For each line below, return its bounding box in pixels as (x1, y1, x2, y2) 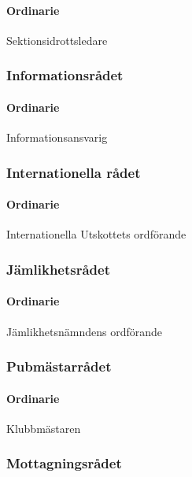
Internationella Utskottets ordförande (6, 226, 186, 242)
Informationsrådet (6, 65, 124, 85)
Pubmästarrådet (6, 357, 112, 376)
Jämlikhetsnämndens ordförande (6, 323, 163, 339)
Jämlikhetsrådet (6, 259, 111, 279)
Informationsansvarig (6, 129, 108, 146)
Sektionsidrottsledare (6, 31, 108, 48)
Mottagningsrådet (6, 453, 122, 473)
